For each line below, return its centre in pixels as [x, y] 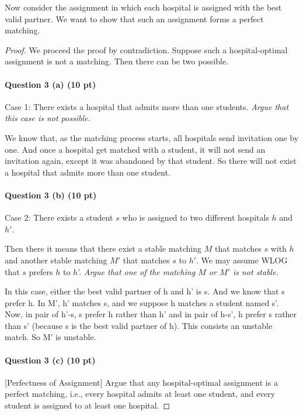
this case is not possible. [48, 118]
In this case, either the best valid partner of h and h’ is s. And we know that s [145, 291]
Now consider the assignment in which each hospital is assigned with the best [143, 7]
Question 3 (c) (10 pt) [50, 360]
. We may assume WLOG [242, 260]
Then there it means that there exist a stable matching [103, 248]
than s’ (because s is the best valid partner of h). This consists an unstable [139, 325]
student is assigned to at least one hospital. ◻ [88, 405]
